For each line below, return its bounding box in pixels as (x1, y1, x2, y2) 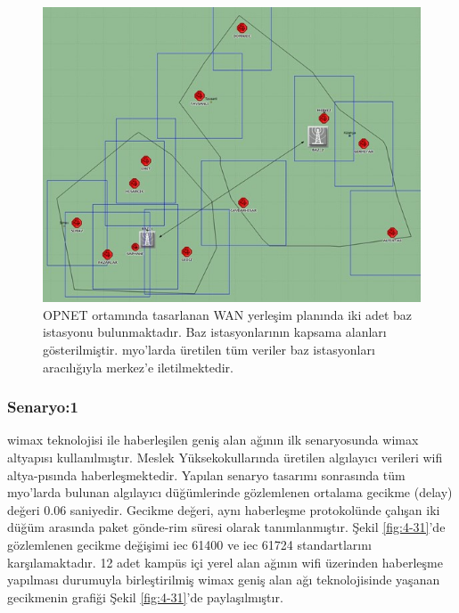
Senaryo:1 (7, 396, 78, 418)
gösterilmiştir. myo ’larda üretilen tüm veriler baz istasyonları (43, 340, 375, 359)
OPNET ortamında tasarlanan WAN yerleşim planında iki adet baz (43, 305, 413, 323)
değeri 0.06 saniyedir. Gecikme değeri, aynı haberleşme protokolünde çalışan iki (7, 500, 440, 519)
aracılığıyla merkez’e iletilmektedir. (43, 357, 234, 376)
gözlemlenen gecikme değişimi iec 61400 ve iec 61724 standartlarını (7, 535, 372, 554)
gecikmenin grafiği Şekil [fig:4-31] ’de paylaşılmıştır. (7, 587, 283, 606)
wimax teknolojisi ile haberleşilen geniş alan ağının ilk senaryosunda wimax (7, 430, 419, 449)
